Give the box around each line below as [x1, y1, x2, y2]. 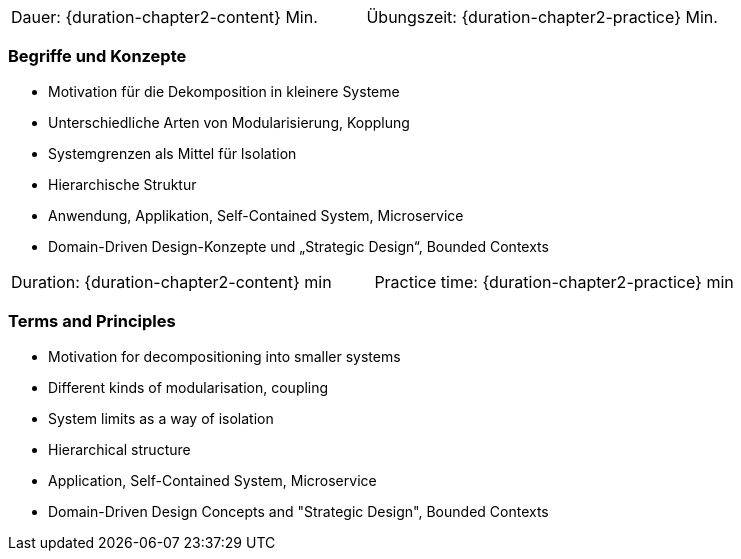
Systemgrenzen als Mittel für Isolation [48, 144, 297, 162]
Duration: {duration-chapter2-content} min [11, 271, 332, 292]
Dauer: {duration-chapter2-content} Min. [11, 7, 318, 27]
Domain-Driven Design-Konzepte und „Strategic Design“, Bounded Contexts [48, 237, 549, 255]
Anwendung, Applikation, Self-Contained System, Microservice [48, 206, 464, 224]
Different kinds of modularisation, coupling [48, 378, 329, 396]
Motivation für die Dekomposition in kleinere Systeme [48, 82, 400, 100]
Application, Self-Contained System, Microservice [48, 471, 377, 489]
